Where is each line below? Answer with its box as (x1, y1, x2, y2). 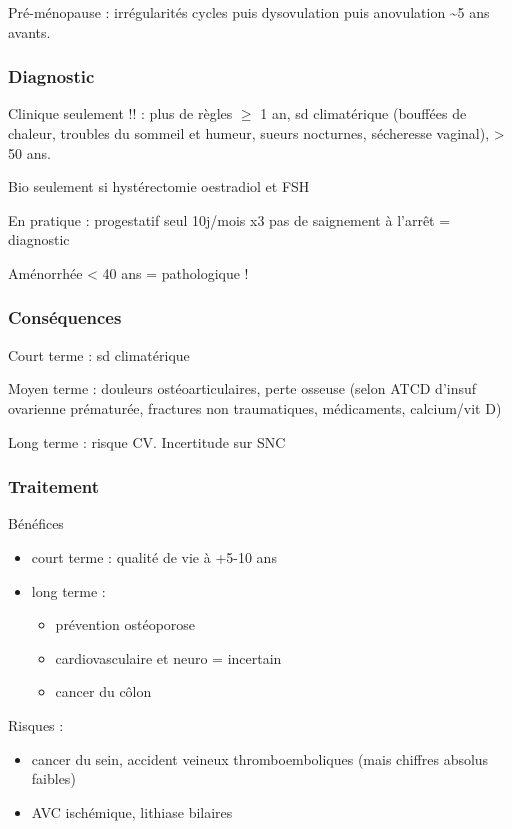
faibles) (31, 768, 76, 789)
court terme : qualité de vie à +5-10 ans (31, 546, 277, 567)
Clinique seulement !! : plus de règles (8, 103, 233, 124)
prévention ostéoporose (55, 614, 196, 635)
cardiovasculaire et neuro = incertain (55, 647, 282, 668)
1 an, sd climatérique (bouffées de (260, 103, 467, 124)
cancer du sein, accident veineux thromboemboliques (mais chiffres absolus (31, 748, 489, 769)
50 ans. (8, 142, 51, 163)
